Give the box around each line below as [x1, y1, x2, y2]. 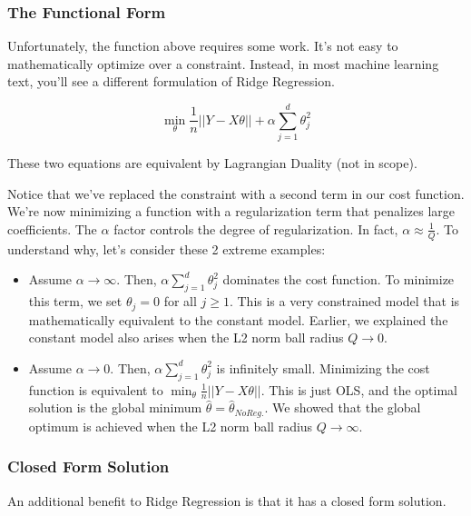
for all [163, 292, 197, 311]
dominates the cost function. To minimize [222, 270, 455, 289]
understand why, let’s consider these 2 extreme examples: [7, 239, 326, 258]
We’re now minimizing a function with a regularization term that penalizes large [7, 202, 456, 221]
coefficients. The [7, 219, 97, 238]
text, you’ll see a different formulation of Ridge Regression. [7, 72, 335, 91]
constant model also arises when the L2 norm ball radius [28, 328, 344, 347]
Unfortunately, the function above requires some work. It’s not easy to [7, 36, 398, 55]
